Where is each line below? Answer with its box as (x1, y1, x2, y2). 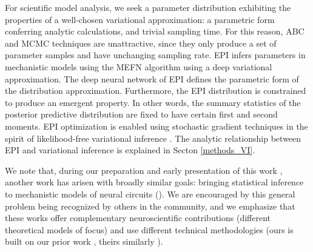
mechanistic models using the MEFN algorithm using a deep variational (5, 60, 272, 73)
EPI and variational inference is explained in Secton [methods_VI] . (5, 144, 255, 156)
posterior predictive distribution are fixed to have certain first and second (5, 108, 278, 121)
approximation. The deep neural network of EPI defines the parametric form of (5, 72, 299, 85)
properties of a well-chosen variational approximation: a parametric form (5, 13, 275, 25)
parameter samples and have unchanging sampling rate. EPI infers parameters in (5, 48, 306, 61)
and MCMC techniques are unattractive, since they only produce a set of (5, 36, 277, 49)
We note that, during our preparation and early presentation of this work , (5, 164, 283, 176)
